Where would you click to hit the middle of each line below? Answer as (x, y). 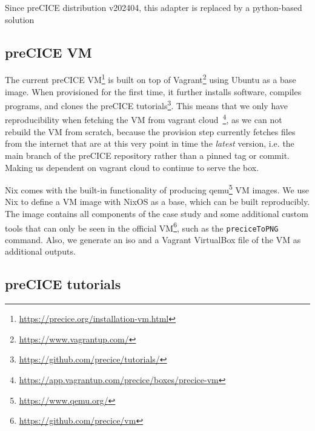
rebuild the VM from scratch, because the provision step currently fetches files (150, 131)
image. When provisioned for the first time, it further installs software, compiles (153, 91)
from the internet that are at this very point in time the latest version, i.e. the (150, 143)
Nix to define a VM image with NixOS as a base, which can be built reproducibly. (157, 202)
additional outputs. (40, 251)
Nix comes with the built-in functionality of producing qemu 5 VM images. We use (157, 189)
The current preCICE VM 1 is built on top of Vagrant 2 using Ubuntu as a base (151, 79)
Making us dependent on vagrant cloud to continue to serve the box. (132, 167)
